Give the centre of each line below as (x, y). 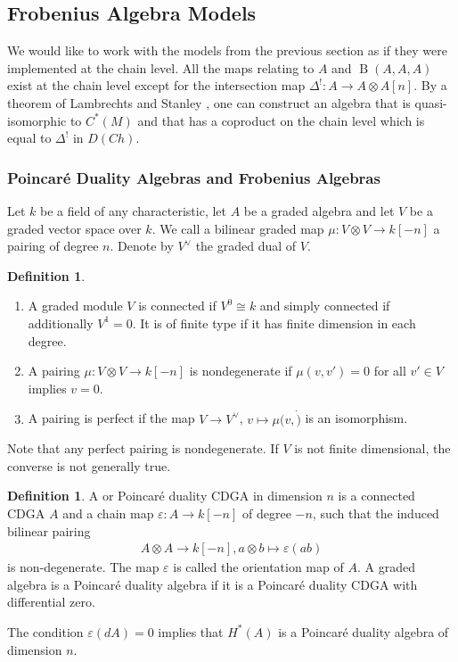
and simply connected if (325, 306)
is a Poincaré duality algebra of (364, 631)
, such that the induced (376, 513)
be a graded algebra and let (319, 210)
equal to (29, 138)
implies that (191, 631)
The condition (45, 631)
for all (390, 371)
